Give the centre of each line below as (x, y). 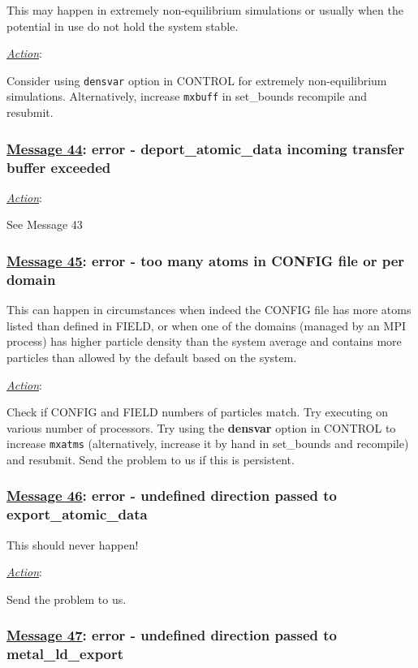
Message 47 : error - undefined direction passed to (172, 635)
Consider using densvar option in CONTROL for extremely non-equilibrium (197, 80)
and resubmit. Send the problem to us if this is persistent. (151, 459)
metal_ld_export (65, 654)
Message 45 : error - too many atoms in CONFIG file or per (206, 260)
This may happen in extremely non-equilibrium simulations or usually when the (205, 10)
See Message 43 (45, 224)
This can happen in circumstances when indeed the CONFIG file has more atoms (209, 310)
